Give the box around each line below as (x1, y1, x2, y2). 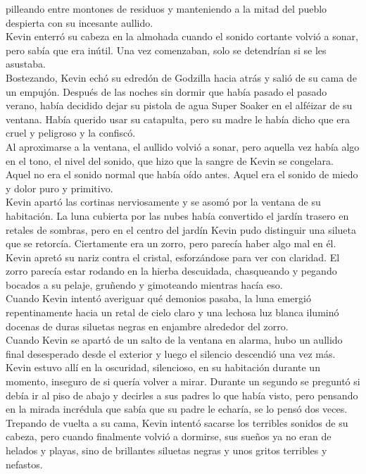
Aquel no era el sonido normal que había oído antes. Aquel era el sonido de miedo (6, 167, 358, 182)
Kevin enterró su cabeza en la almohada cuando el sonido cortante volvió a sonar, (6, 29, 358, 44)
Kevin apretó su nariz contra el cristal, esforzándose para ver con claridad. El (6, 249, 340, 264)
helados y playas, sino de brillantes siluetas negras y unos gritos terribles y (6, 443, 327, 457)
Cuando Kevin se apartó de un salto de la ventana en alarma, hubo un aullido (6, 332, 343, 347)
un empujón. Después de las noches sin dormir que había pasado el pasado (6, 84, 327, 99)
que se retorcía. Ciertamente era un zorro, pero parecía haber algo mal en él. (6, 236, 336, 251)
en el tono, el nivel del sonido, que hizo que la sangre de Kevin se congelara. (6, 153, 334, 168)
